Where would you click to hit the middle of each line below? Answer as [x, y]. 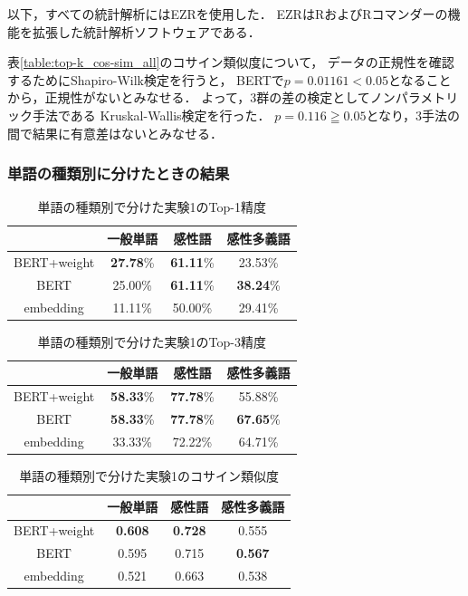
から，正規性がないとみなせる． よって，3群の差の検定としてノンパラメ [220, 97]
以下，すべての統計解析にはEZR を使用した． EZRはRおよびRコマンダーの [228, 14]
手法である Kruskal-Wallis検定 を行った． [151, 115]
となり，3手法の [413, 115]
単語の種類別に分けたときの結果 [119, 173]
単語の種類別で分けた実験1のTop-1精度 [152, 207]
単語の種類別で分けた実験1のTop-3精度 [152, 341]
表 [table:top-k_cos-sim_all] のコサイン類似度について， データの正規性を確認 [231, 62]
